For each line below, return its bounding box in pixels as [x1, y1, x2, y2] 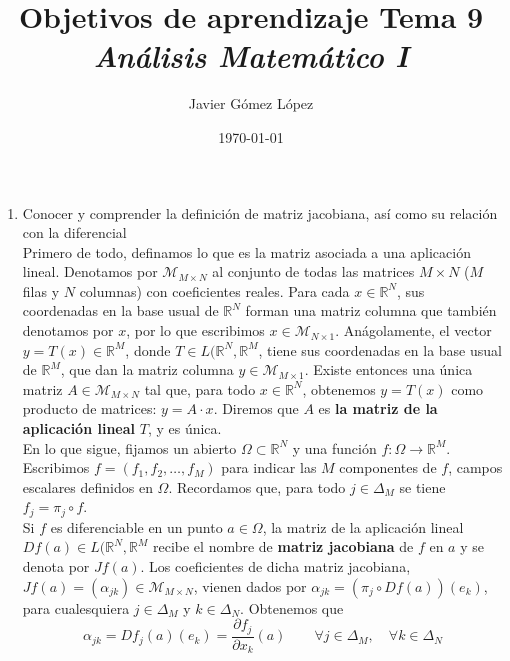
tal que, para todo [144, 378, 256, 399]
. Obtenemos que [240, 597, 344, 618]
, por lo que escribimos [126, 320, 265, 341]
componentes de [339, 457, 437, 478]
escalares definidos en [22, 476, 153, 497]
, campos [448, 457, 503, 478]
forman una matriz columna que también [245, 300, 497, 321]
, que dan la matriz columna [60, 359, 234, 380]
